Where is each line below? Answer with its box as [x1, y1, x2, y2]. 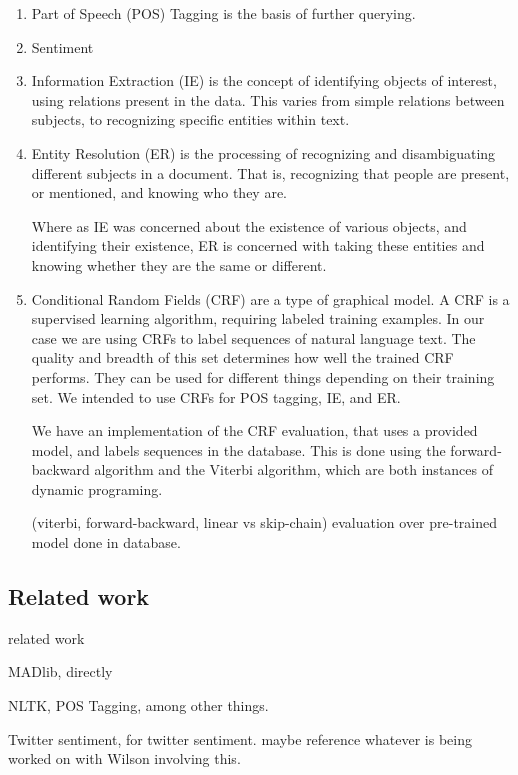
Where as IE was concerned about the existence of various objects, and [31, 215, 467, 236]
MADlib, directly [8, 661, 113, 682]
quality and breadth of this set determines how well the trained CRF [31, 347, 454, 368]
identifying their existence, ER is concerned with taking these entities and [31, 235, 485, 256]
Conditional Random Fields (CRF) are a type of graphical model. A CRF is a [31, 288, 510, 309]
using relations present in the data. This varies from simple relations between [31, 89, 505, 110]
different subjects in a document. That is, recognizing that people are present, [31, 162, 510, 183]
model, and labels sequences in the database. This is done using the [31, 439, 446, 460]
